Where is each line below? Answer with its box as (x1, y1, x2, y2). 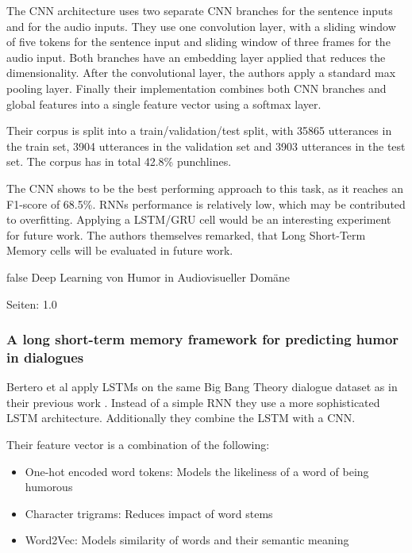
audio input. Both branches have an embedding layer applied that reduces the (6, 48, 386, 65)
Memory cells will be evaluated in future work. (6, 242, 233, 259)
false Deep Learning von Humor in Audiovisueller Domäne (6, 268, 291, 285)
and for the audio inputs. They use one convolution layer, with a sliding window (6, 17, 396, 34)
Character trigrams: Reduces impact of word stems (25, 505, 273, 521)
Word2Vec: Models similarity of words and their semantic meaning (25, 532, 349, 548)
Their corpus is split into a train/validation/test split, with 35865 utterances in (6, 122, 392, 139)
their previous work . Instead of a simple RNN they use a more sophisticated (6, 394, 380, 410)
